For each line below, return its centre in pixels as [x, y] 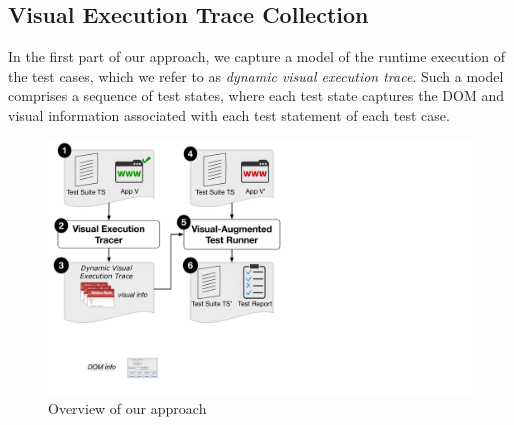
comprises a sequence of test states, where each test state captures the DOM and [256, 95]
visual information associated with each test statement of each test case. [229, 114]
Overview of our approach [127, 408]
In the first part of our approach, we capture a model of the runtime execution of [256, 56]
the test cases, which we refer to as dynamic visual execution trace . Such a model [256, 75]
